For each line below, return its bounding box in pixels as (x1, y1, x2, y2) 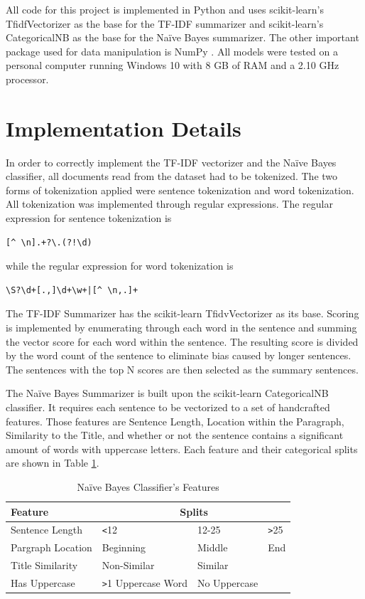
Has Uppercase (11, 576, 75, 590)
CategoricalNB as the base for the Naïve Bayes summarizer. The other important (6, 30, 359, 45)
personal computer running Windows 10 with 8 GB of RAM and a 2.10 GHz (6, 58, 339, 73)
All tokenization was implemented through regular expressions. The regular (6, 196, 333, 211)
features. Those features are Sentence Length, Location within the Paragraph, (6, 413, 344, 428)
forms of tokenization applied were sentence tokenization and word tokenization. (6, 182, 354, 197)
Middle (197, 540, 228, 555)
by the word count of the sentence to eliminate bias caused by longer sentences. (6, 348, 352, 363)
